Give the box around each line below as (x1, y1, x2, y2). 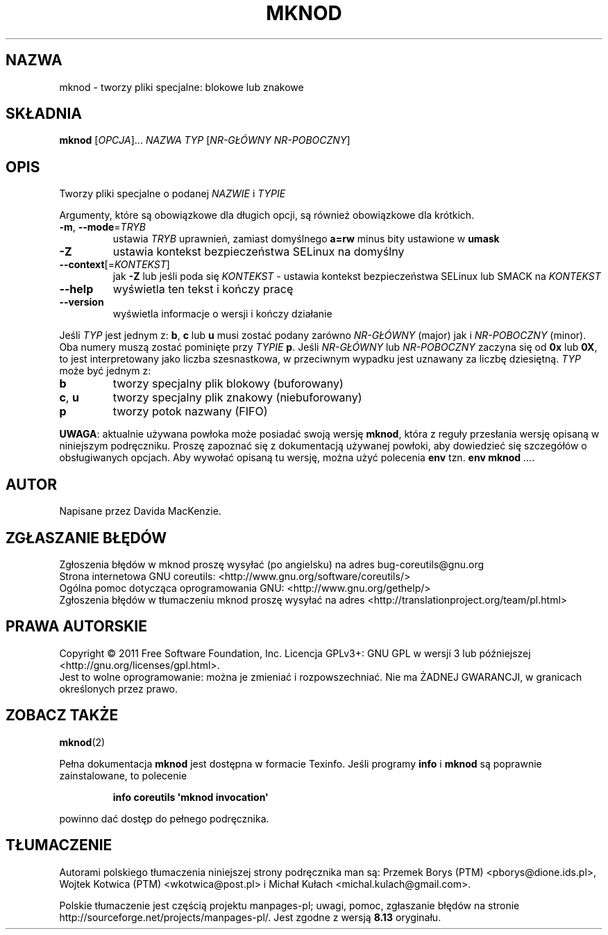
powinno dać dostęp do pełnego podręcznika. (59, 812, 269, 825)
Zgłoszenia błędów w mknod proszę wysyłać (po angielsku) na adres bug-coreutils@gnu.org (59, 558, 484, 570)
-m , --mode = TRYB (59, 221, 146, 233)
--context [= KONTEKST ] (59, 258, 170, 271)
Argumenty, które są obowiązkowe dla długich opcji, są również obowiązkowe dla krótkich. (59, 209, 475, 222)
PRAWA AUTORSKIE (6, 618, 147, 636)
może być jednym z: (59, 365, 151, 377)
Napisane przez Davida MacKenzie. (59, 505, 221, 518)
